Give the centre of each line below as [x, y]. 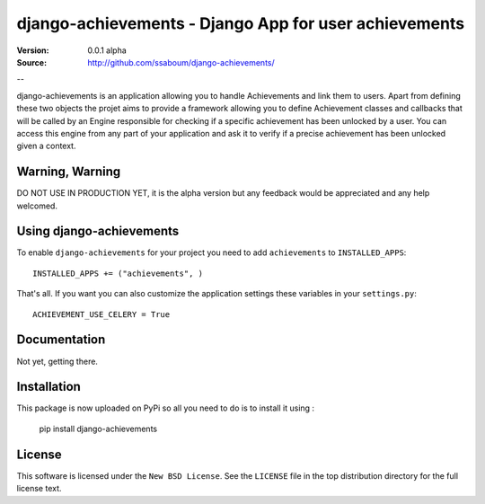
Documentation [61, 340]
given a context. [46, 146]
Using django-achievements [98, 231]
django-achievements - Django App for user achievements [241, 23]
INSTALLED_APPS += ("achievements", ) [118, 273]
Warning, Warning [69, 172]
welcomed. [37, 206]
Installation [48, 387]
